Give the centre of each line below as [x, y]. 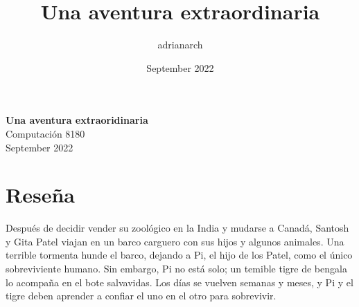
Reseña [40, 195]
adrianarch [180, 45]
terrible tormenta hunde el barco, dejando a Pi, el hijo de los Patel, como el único [179, 255]
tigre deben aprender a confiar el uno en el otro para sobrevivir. [141, 296]
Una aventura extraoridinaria [77, 120]
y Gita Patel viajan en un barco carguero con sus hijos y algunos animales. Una [175, 241]
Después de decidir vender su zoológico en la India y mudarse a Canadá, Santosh [177, 228]
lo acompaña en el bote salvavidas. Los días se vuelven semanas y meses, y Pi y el [179, 282]
